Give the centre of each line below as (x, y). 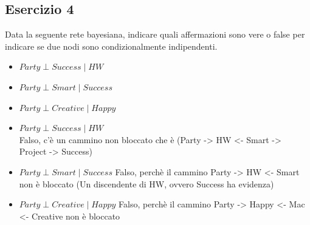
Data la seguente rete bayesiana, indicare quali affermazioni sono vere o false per (155, 34)
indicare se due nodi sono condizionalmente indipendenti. (111, 46)
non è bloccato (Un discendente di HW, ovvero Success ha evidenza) (146, 183)
